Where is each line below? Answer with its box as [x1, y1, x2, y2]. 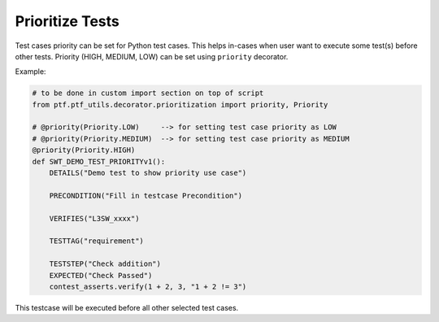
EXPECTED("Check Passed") [49, 271, 153, 280]
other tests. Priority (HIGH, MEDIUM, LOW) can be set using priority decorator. [15, 51, 289, 61]
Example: [15, 67, 46, 76]
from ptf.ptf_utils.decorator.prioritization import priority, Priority [32, 100, 328, 109]
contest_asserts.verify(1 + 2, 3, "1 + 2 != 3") [49, 281, 247, 291]
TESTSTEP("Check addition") [49, 259, 162, 268]
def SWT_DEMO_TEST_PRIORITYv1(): [32, 157, 166, 166]
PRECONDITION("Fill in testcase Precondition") [49, 191, 243, 200]
